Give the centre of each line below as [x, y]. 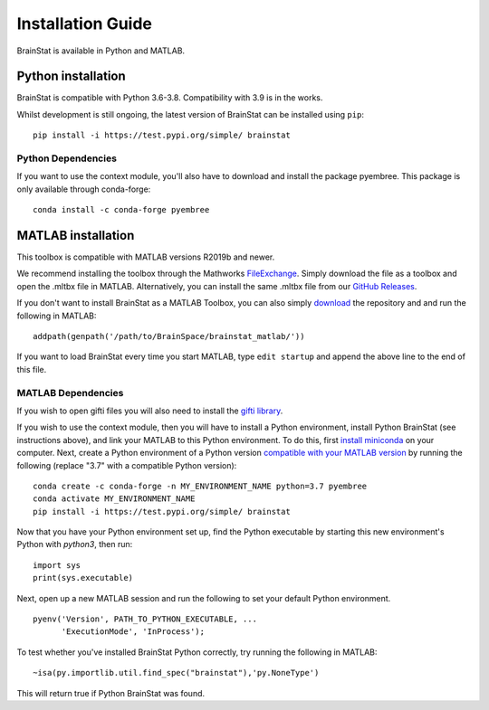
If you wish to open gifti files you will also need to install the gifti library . [150, 411]
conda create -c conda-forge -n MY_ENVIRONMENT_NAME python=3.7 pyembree [200, 486]
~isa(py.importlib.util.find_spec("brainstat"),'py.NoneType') [176, 673]
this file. [32, 369]
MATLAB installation [76, 235]
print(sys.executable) [83, 578]
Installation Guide [85, 24]
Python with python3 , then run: [75, 544]
